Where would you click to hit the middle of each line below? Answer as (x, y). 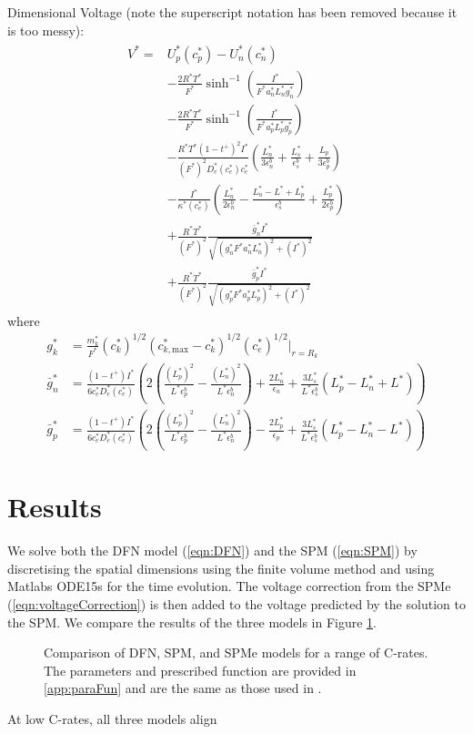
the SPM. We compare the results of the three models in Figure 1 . (192, 622)
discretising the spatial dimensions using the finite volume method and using (221, 568)
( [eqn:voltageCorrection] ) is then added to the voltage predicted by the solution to (236, 603)
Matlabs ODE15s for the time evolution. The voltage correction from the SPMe (229, 586)
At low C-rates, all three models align (112, 718)
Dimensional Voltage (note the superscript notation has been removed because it (232, 12)
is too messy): (46, 30)
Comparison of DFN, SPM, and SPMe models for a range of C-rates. (236, 652)
